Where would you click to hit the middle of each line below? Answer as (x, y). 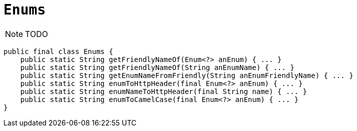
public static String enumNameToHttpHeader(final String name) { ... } (163, 91)
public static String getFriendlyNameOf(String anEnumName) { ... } (157, 67)
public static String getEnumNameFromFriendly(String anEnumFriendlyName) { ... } (187, 75)
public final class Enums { (58, 51)
